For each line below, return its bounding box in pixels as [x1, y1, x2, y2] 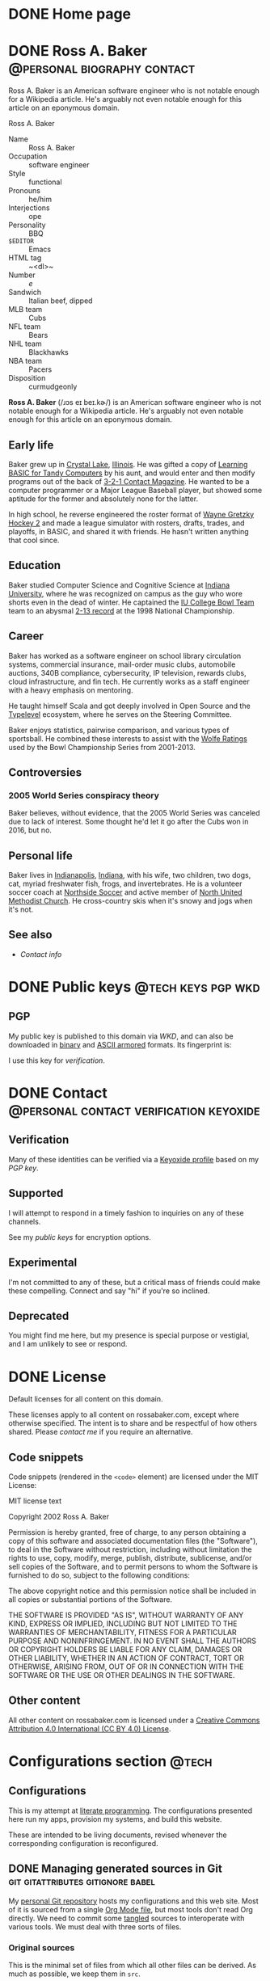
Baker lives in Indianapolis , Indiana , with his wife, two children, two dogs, [8, 870, 251, 880]
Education [8, 558, 61, 572]
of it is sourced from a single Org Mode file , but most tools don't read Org [8, 1904, 253, 1914]
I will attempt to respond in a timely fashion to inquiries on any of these [8, 1208, 244, 1217]
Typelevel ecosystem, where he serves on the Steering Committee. [8, 709, 232, 719]
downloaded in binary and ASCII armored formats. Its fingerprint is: [8, 1039, 232, 1049]
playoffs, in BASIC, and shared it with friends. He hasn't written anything [8, 526, 249, 536]
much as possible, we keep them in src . [8, 1969, 141, 1979]
